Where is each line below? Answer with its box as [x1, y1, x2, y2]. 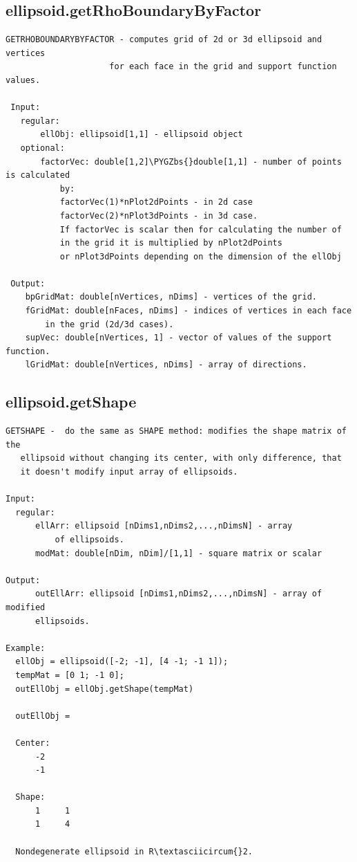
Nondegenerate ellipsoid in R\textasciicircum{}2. [15, 846, 253, 856]
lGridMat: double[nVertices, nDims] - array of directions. [25, 360, 307, 370]
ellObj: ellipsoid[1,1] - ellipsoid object [40, 129, 243, 140]
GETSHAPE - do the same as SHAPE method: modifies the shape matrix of [6, 426, 347, 437]
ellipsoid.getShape [6, 391, 137, 412]
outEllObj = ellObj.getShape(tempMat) [15, 684, 194, 694]
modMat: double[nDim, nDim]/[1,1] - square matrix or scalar [35, 548, 322, 558]
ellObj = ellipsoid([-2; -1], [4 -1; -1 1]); [15, 657, 229, 667]
